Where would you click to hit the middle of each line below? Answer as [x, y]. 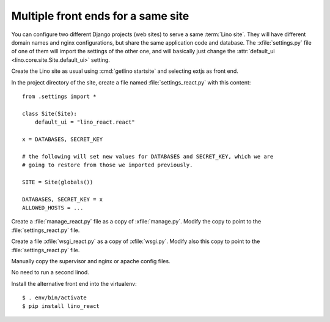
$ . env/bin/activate [54, 298]
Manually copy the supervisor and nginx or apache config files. [91, 261]
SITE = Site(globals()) [58, 182]
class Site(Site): [50, 114]
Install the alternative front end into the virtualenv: [74, 283]
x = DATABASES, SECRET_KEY [63, 139]
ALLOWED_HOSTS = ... [53, 208]
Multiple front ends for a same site [100, 16]
